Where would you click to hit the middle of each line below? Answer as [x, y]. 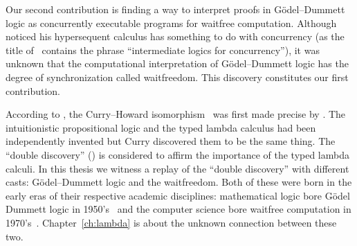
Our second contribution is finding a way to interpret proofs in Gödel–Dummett [175, 9]
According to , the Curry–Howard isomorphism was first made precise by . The [176, 114]
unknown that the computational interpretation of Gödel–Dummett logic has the [177, 63]
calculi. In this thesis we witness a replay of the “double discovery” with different [177, 168]
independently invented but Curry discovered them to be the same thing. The [171, 141]
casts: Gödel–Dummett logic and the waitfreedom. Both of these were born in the [179, 182]
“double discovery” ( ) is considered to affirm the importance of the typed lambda [177, 154]
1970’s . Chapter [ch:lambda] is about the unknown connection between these [171, 222]
